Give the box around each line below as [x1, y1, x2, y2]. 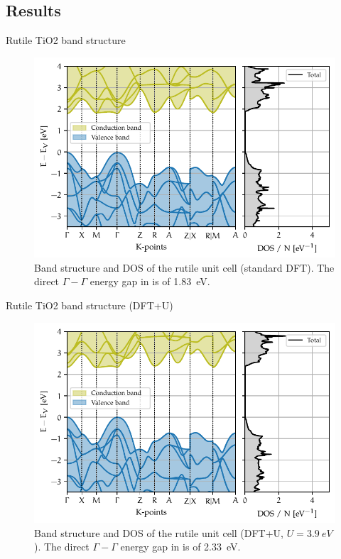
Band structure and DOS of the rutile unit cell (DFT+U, [34, 525, 284, 540]
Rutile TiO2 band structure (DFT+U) [6, 298, 173, 313]
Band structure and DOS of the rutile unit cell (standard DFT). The [34, 260, 335, 275]
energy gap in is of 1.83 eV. [90, 274, 210, 289]
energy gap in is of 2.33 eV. [120, 539, 241, 554]
